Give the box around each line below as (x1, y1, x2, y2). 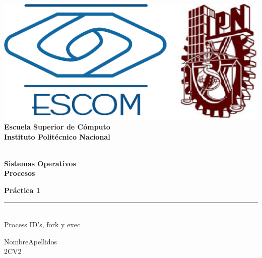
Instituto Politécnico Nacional (4, 131, 110, 142)
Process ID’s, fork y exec (4, 219, 81, 230)
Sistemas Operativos (4, 158, 76, 168)
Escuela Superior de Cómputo (4, 121, 110, 132)
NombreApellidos (4, 236, 57, 246)
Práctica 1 (4, 184, 40, 195)
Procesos (4, 168, 35, 178)
